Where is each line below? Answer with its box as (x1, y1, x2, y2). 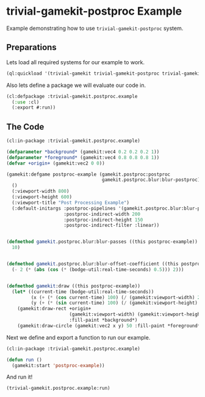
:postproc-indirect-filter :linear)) (63, 222, 160, 229)
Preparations (6, 42, 57, 53)
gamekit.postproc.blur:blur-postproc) (101, 177, 201, 183)
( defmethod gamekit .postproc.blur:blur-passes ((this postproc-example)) (6, 239, 198, 245)
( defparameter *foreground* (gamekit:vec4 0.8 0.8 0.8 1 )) (6, 154, 160, 160)
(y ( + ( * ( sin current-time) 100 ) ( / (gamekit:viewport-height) (31, 300, 198, 306)
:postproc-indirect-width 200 (63, 211, 140, 217)
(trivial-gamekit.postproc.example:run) (6, 385, 111, 391)
